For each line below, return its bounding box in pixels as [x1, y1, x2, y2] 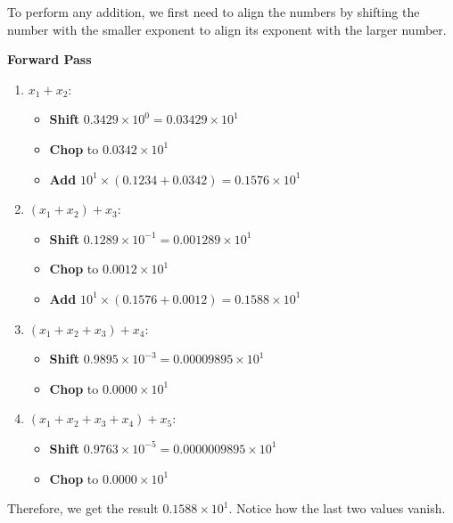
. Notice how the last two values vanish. [228, 499, 446, 518]
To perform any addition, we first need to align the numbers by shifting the [7, 3, 420, 20]
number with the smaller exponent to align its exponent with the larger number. [7, 20, 447, 38]
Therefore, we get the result [7, 499, 159, 518]
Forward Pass [7, 50, 92, 69]
